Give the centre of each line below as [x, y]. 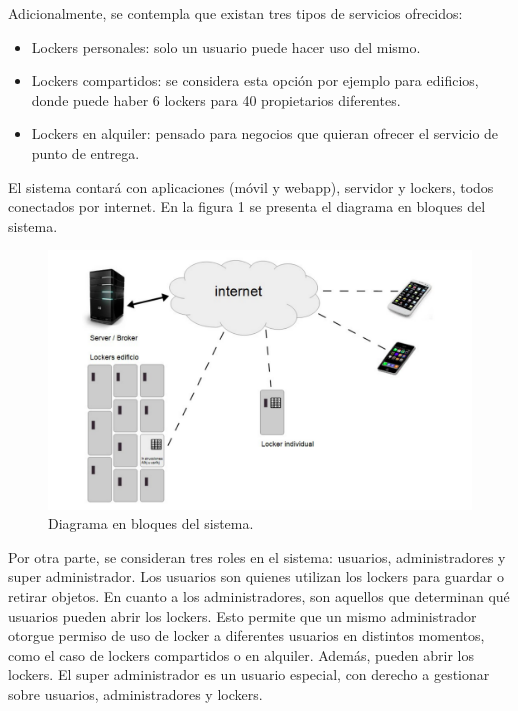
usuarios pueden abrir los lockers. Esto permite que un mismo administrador [242, 615]
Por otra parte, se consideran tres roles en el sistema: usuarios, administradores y [257, 556]
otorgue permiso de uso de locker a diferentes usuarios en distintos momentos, [246, 635]
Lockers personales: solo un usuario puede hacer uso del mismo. [226, 46]
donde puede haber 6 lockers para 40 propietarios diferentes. [216, 99]
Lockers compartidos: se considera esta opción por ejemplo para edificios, [255, 80]
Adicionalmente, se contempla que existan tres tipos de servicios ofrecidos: [235, 13]
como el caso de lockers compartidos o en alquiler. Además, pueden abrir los [241, 654]
